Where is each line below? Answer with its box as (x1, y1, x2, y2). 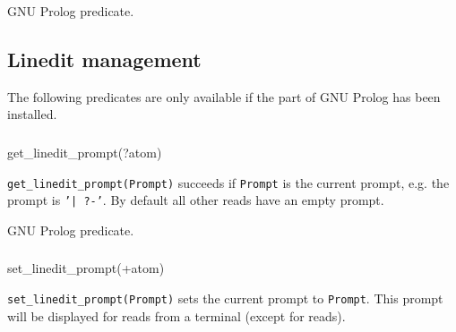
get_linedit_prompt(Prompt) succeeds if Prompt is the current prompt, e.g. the (7, 173, 450, 192)
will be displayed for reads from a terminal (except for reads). (7, 306, 346, 325)
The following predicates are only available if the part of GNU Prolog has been (7, 87, 441, 106)
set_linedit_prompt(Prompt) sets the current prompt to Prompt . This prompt (7, 288, 443, 307)
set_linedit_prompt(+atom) (7, 259, 165, 277)
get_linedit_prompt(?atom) (7, 142, 162, 161)
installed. (7, 105, 57, 123)
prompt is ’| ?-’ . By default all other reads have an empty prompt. (7, 191, 384, 209)
